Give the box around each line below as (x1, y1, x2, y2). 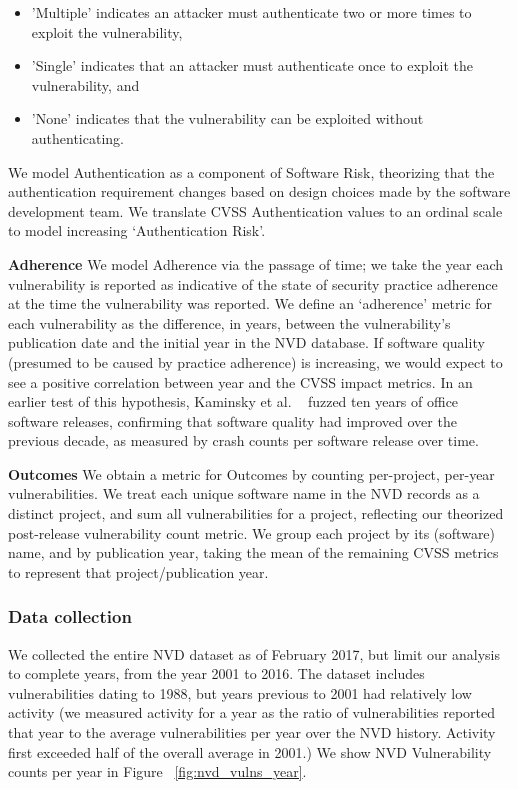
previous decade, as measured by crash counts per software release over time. (8, 430, 479, 451)
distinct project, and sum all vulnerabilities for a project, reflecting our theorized (8, 503, 504, 524)
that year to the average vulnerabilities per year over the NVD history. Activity (8, 722, 496, 743)
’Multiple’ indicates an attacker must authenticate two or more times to (31, 2, 472, 22)
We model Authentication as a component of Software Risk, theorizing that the (8, 161, 495, 182)
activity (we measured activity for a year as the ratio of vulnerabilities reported (8, 702, 496, 723)
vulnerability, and (31, 74, 140, 95)
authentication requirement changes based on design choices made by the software (8, 181, 511, 202)
